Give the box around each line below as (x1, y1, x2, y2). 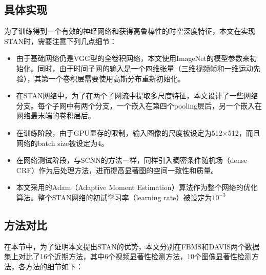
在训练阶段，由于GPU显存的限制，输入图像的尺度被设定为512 (16, 127, 222, 138)
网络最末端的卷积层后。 (16, 110, 95, 121)
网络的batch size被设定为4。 (16, 137, 109, 148)
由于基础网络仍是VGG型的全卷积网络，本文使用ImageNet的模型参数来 (16, 53, 250, 64)
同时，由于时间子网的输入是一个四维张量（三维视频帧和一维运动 (37, 62, 253, 73)
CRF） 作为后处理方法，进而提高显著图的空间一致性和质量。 (16, 164, 218, 175)
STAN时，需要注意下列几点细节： (4, 35, 117, 46)
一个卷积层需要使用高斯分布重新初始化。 (48, 73, 185, 83)
